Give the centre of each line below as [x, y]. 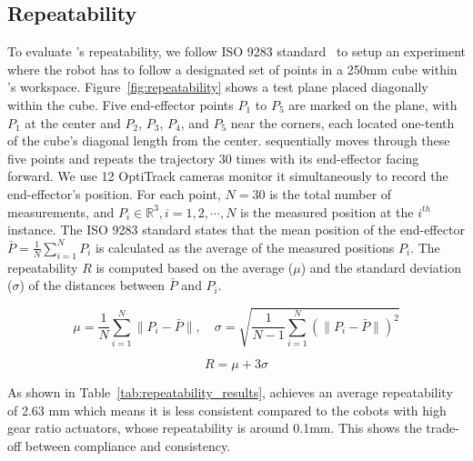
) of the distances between [92, 285]
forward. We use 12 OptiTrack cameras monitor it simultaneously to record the [228, 176]
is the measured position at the [327, 211]
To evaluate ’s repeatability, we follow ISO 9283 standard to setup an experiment [236, 51]
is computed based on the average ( [195, 267]
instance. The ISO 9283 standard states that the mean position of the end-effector [236, 230]
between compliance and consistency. [128, 446]
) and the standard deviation [381, 267]
